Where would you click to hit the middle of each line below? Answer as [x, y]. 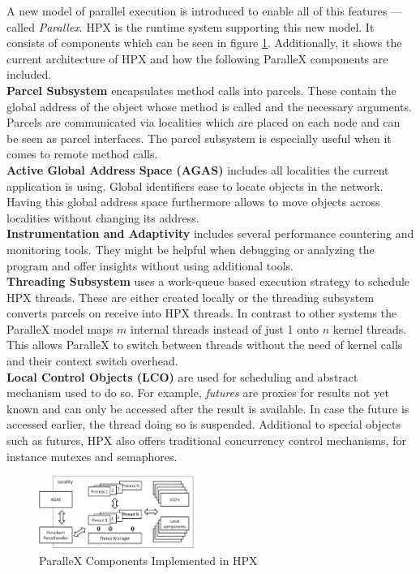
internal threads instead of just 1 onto [225, 328]
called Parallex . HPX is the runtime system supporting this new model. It [191, 26]
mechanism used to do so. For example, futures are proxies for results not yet [198, 393]
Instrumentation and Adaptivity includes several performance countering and [210, 233]
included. [29, 74]
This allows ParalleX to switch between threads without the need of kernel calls [205, 345]
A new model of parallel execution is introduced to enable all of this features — [205, 11]
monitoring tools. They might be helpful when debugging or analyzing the [191, 249]
